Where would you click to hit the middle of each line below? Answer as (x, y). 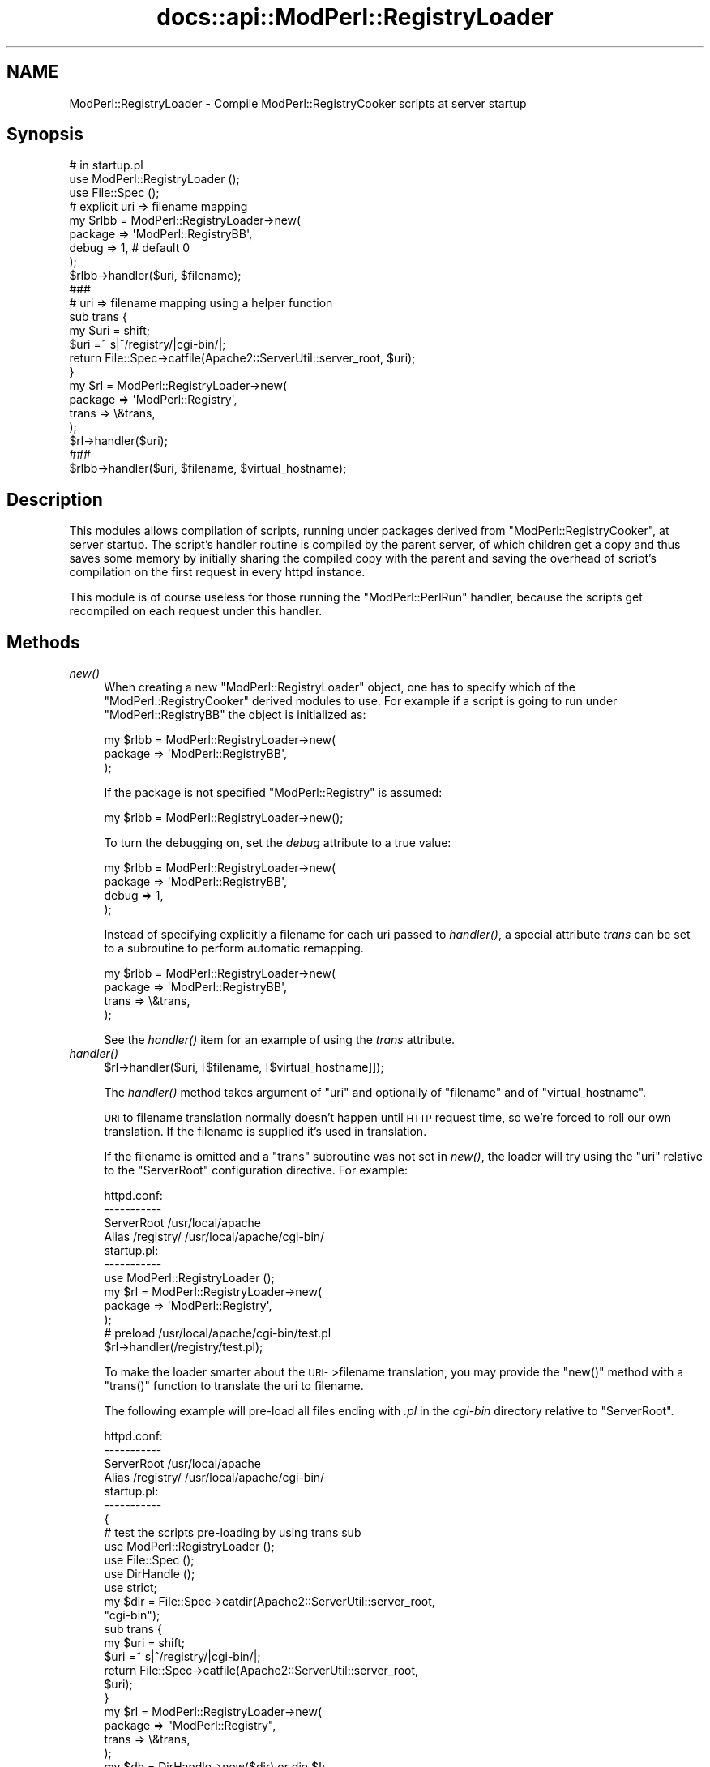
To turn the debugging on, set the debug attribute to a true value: (278, 843)
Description (55, 499)
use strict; (130, 1588)
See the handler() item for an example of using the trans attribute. (280, 1040)
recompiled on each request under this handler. (196, 611)
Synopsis (45, 135)
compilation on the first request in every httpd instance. (217, 572)
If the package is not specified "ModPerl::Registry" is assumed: (273, 793)
